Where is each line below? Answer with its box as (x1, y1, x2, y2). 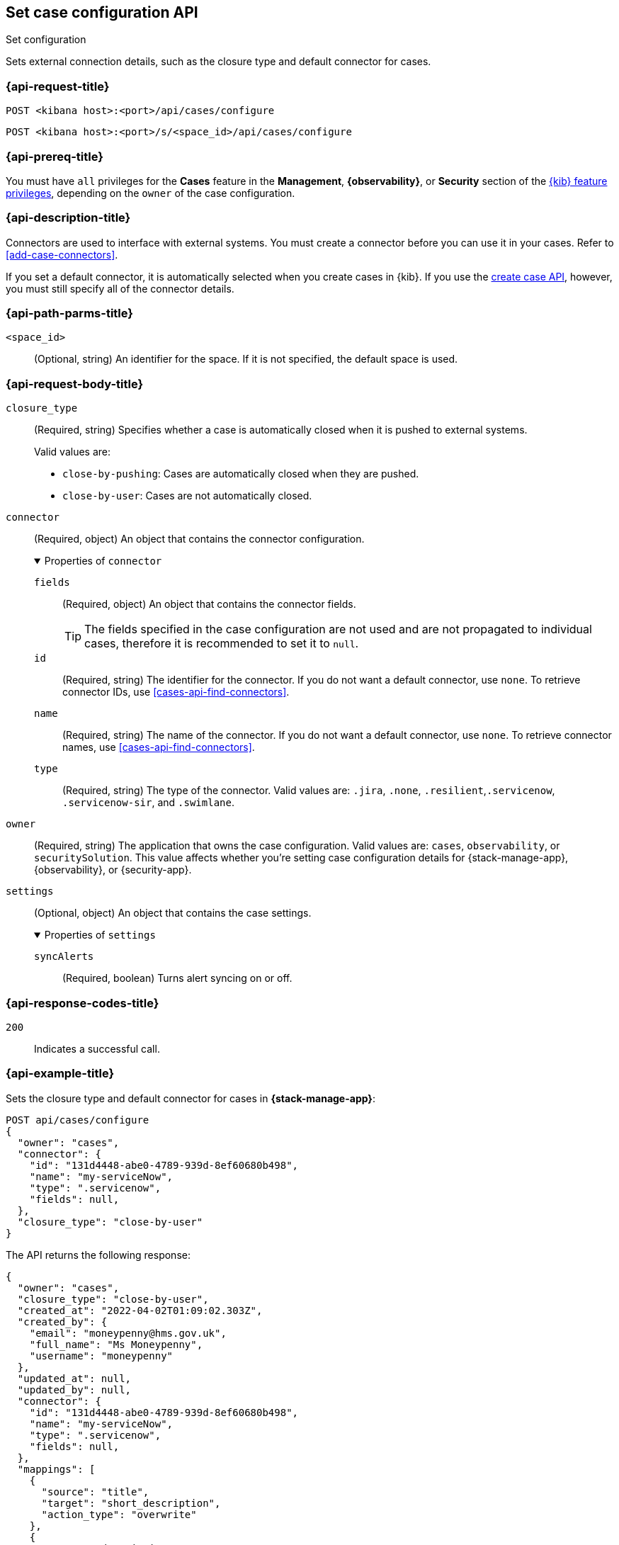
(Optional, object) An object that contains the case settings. (34, 907, 312, 919)
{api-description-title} (6, 210, 131, 225)
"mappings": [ (17, 1463, 96, 1475)
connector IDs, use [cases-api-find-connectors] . (62, 686, 290, 698)
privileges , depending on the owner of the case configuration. (6, 186, 295, 199)
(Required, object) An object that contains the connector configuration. (34, 533, 365, 545)
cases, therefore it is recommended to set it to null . (84, 636, 359, 651)
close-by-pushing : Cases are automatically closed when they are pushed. (62, 468, 419, 480)
